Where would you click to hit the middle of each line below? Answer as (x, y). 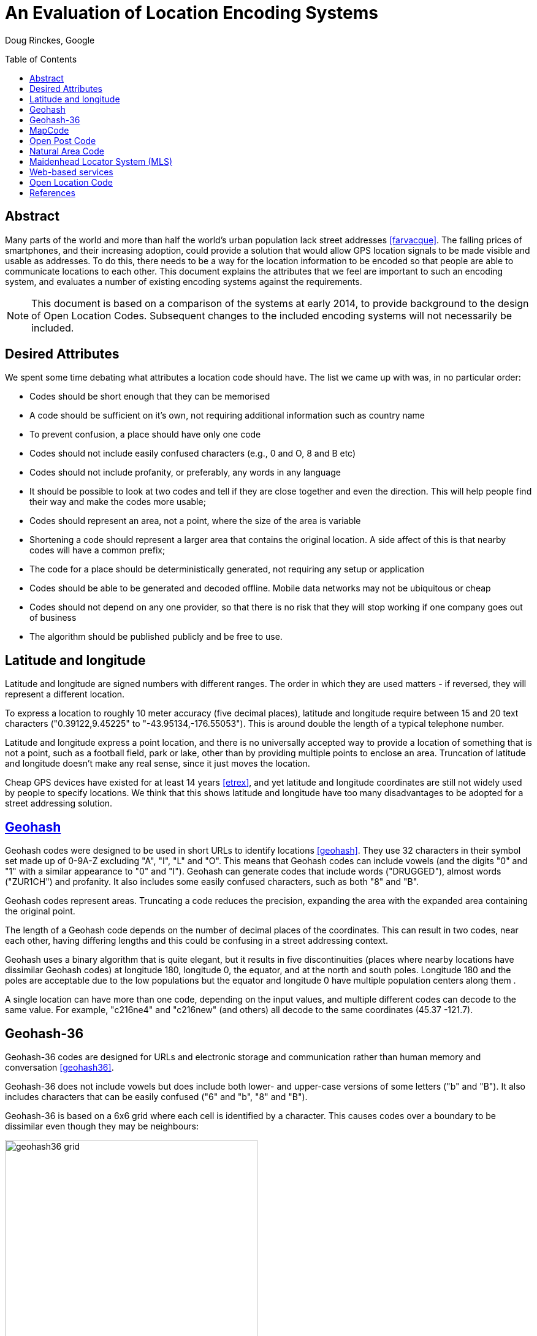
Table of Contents (41, 59)
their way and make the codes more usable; (118, 502)
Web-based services (71, 172)
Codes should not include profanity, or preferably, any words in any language (185, 473)
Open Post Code (63, 140)
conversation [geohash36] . (59, 1067)
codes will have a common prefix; (97, 550)
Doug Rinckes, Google (50, 40)
